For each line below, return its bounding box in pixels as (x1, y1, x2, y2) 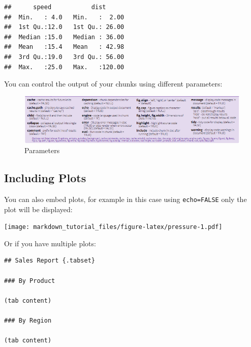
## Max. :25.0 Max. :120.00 (4, 63, 124, 71)
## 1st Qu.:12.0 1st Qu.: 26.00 (4, 23, 124, 31)
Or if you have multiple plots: (4, 238, 96, 248)
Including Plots (4, 170, 86, 186)
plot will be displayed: (4, 204, 73, 214)
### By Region (4, 316, 52, 324)
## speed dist (4, 4, 106, 11)
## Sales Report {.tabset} (4, 257, 95, 265)
